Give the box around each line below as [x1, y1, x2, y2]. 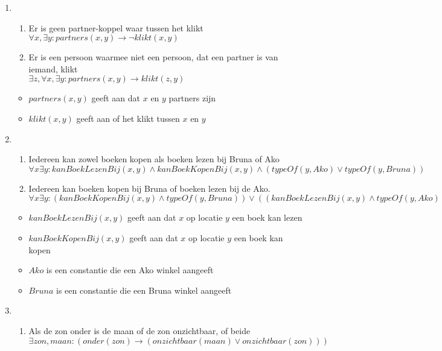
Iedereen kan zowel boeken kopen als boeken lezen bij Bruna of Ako [28, 153, 280, 165]
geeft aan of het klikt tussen [76, 112, 180, 124]
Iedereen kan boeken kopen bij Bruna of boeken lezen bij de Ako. [28, 182, 271, 194]
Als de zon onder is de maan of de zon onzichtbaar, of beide [28, 324, 251, 337]
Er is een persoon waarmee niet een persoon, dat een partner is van [28, 51, 278, 63]
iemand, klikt [28, 62, 78, 75]
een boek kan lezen [232, 211, 303, 224]
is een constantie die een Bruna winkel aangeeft [56, 283, 232, 296]
